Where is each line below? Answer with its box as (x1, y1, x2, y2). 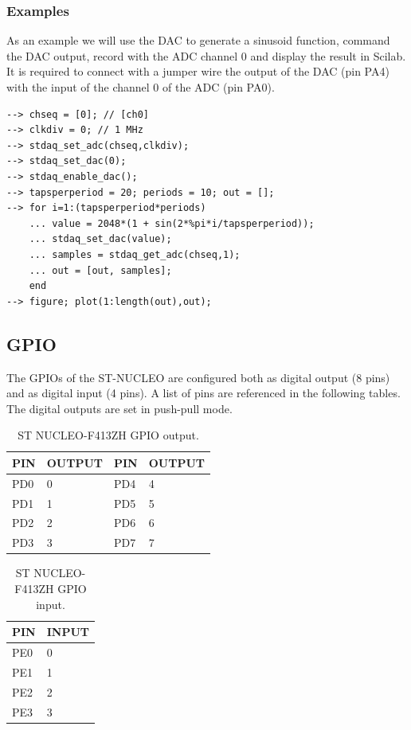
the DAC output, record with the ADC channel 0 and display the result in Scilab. (6, 47, 406, 64)
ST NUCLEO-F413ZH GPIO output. (18, 427, 199, 443)
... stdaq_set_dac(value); (29, 233, 172, 245)
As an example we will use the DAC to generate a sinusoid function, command (6, 32, 390, 49)
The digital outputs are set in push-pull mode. (6, 400, 233, 416)
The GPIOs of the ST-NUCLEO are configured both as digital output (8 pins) (6, 369, 390, 385)
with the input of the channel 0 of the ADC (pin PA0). (6, 79, 275, 95)
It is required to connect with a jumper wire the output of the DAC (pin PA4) (6, 63, 389, 80)
